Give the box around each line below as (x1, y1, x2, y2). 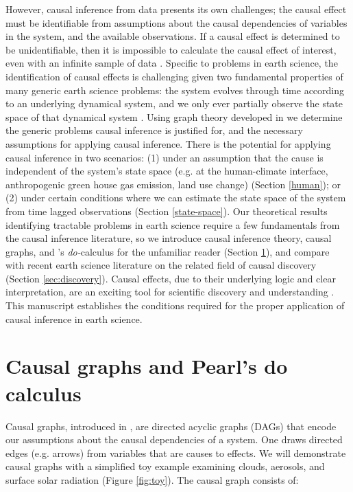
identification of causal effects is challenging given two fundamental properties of (5, 69, 343, 83)
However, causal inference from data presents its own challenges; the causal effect (5, 2, 347, 16)
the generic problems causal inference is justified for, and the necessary (5, 123, 303, 137)
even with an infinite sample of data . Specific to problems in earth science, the (5, 56, 338, 70)
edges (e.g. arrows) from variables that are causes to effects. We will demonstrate (5, 445, 346, 460)
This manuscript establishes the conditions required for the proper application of (5, 298, 345, 313)
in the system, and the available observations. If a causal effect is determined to (5, 29, 340, 43)
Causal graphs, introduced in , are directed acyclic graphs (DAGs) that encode (5, 418, 337, 433)
